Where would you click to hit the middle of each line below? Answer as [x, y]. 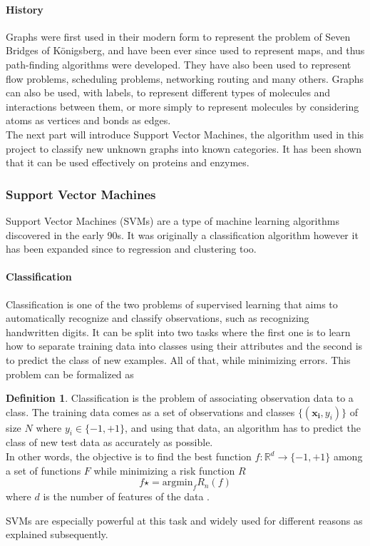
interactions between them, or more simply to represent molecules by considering [183, 106]
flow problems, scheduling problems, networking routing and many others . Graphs [185, 78]
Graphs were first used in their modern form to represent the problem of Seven [178, 36]
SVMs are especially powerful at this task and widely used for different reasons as [184, 520]
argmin [178, 483]
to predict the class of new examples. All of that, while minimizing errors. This [178, 359]
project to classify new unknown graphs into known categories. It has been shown [184, 148]
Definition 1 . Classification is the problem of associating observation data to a [180, 398]
